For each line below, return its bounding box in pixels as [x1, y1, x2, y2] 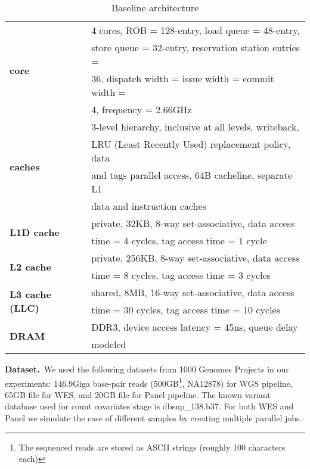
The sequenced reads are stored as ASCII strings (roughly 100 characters [18, 440, 286, 453]
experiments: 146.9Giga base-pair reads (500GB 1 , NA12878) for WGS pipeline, [5, 375, 293, 389]
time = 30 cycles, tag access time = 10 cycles [91, 303, 280, 316]
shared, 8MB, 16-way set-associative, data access [91, 285, 294, 299]
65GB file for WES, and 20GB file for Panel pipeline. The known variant [5, 388, 271, 400]
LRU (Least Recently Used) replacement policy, [91, 137, 291, 151]
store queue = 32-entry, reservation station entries [91, 41, 300, 54]
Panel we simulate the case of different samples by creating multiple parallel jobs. [5, 412, 302, 424]
